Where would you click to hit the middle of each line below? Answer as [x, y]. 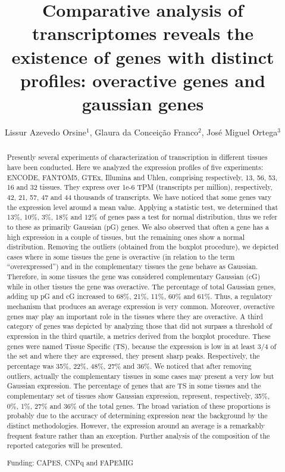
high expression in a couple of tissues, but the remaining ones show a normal [126, 237]
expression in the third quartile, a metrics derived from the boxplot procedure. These [139, 336]
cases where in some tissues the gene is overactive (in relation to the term [121, 256]
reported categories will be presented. [65, 445]
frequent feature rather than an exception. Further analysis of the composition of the [138, 435]
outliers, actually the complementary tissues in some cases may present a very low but [140, 376]
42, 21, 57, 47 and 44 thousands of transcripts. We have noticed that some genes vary [139, 197]
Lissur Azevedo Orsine [46, 132]
